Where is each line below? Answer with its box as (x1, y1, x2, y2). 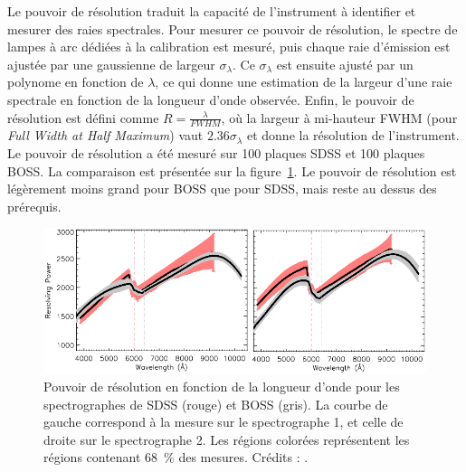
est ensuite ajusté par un (276, 54, 414, 73)
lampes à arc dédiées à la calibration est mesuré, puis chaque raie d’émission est (7, 37, 451, 56)
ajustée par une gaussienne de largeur (7, 54, 215, 73)
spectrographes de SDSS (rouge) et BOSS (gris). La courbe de (43, 394, 388, 413)
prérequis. (7, 196, 62, 215)
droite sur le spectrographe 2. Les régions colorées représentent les (43, 430, 410, 448)
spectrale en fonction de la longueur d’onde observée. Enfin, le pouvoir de (7, 90, 414, 109)
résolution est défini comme (7, 108, 159, 127)
